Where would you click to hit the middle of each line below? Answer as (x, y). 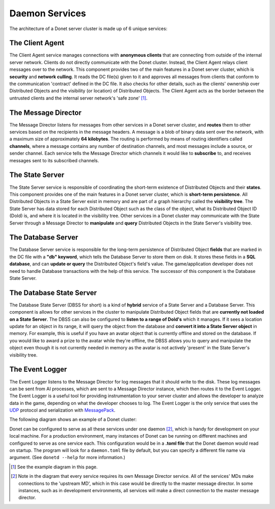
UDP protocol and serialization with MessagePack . (62, 410)
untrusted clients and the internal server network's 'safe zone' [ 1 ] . (78, 98)
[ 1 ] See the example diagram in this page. (54, 467)
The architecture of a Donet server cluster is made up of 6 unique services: (88, 29)
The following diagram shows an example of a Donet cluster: (73, 419)
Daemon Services (48, 13)
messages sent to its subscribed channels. (54, 160)
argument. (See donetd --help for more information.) (67, 457)
